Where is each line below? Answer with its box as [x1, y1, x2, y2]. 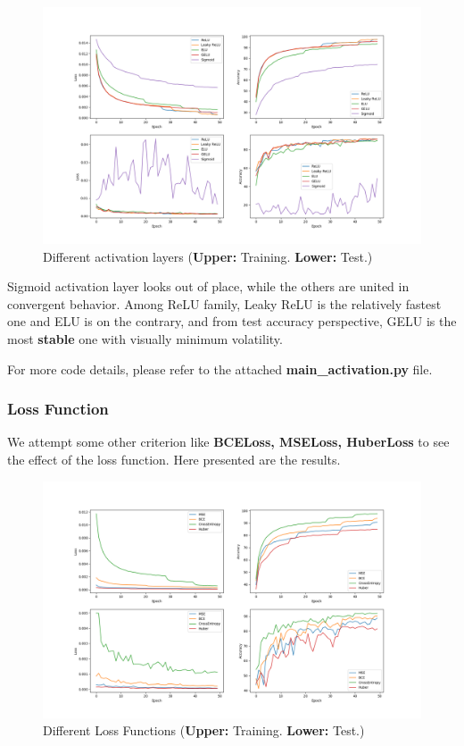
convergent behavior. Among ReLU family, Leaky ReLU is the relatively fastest [7, 294, 442, 313]
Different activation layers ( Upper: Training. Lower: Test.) [43, 247, 373, 265]
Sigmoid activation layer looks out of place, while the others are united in [7, 277, 410, 296]
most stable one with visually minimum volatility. [7, 329, 283, 348]
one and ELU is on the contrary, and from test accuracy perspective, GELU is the [7, 312, 457, 331]
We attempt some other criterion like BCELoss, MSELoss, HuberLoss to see [7, 432, 450, 451]
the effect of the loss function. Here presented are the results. [7, 449, 341, 468]
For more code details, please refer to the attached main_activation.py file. [7, 359, 433, 378]
